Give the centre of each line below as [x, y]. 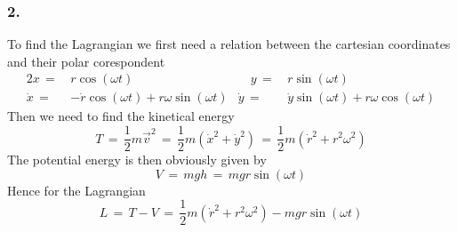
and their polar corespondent [86, 61]
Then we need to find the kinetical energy [121, 116]
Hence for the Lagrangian [76, 190]
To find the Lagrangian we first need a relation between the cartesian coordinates [229, 44]
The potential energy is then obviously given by [137, 160]
